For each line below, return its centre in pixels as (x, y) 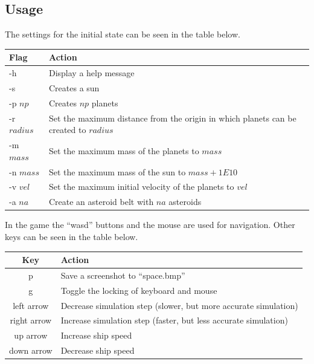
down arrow (31, 350)
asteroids (185, 202)
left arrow (31, 305)
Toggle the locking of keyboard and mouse (139, 290)
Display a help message (91, 73)
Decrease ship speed (98, 350)
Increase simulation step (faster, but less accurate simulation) (174, 320)
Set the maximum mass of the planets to (124, 150)
